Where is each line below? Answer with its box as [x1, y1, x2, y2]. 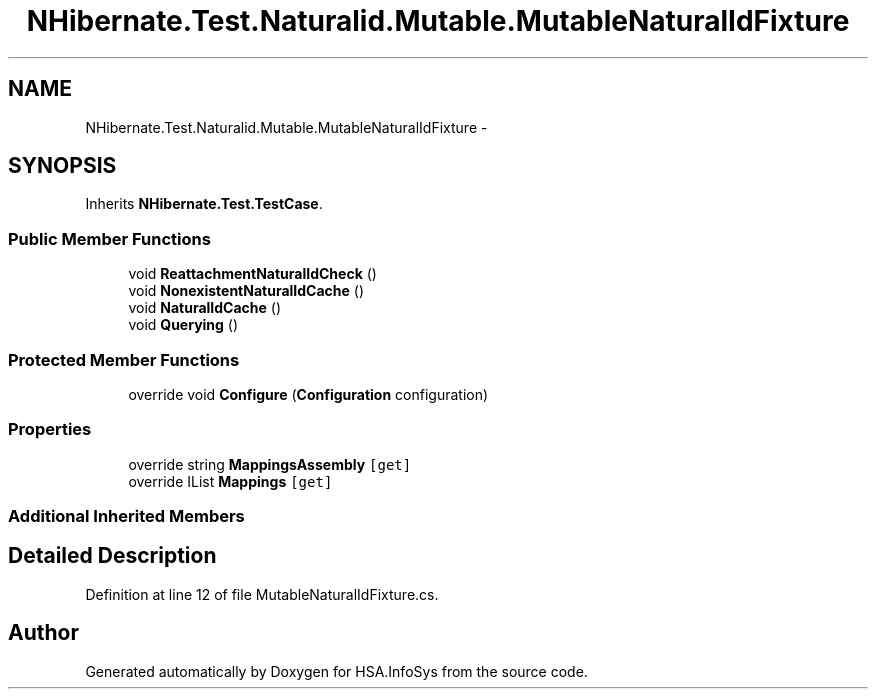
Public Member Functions [8, 228, 211, 249]
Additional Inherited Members [8, 506, 245, 527]
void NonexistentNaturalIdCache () [128, 282, 365, 300]
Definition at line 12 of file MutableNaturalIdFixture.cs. [85, 585, 439, 603]
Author [8, 620, 79, 646]
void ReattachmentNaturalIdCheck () [128, 265, 377, 283]
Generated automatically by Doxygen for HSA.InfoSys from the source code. [85, 662, 588, 680]
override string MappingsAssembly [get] [128, 455, 412, 473]
